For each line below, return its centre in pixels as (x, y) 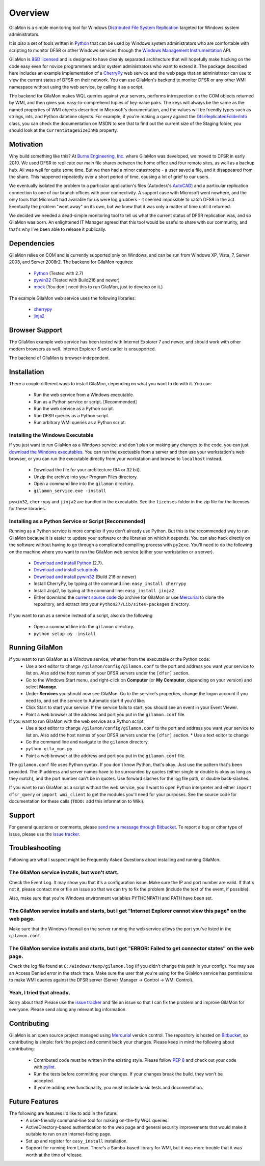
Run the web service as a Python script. (74, 409)
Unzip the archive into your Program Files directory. (86, 477)
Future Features (34, 1102)
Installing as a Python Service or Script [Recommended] (77, 522)
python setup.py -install (65, 634)
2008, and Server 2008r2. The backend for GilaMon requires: (71, 262)
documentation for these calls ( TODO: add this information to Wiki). (77, 801)
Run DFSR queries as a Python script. (71, 415)
